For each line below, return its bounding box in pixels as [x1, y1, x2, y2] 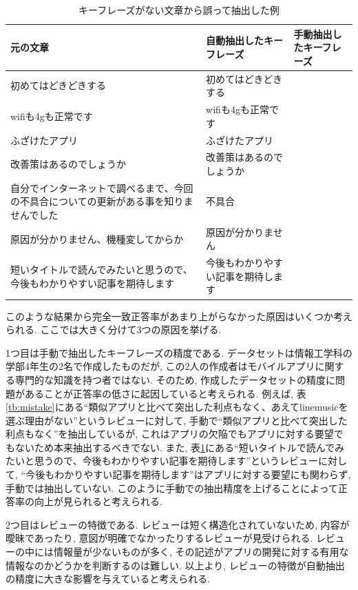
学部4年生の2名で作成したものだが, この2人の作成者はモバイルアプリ [6, 359, 315, 373]
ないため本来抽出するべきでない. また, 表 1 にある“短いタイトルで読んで [14, 440, 335, 454]
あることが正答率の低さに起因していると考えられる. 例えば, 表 [24, 386, 306, 400]
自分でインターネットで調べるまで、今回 [10, 180, 193, 195]
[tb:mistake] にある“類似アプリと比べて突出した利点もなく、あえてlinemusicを [6, 400, 348, 414]
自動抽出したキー [206, 33, 284, 48]
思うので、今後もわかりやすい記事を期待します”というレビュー [34, 453, 319, 468]
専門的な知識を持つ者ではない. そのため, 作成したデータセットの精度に [14, 372, 336, 386]
